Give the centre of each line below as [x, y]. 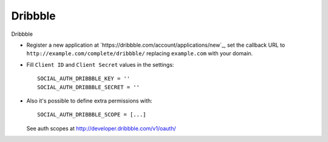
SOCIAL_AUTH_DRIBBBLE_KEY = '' [84, 79]
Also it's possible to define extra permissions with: [90, 101]
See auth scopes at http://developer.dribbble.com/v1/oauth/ [101, 128]
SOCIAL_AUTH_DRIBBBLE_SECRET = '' [88, 87]
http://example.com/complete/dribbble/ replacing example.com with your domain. [140, 53]
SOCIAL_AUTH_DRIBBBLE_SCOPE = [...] [92, 115]
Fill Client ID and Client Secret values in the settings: [100, 64]
